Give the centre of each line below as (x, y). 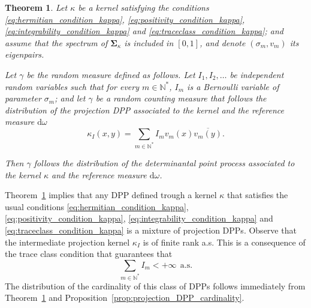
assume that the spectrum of (56, 42)
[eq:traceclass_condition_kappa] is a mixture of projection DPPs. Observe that (151, 230)
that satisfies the (257, 195)
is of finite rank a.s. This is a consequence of (224, 242)
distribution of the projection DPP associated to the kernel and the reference (144, 110)
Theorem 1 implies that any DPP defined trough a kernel (111, 195)
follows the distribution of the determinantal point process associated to (164, 163)
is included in (149, 42)
